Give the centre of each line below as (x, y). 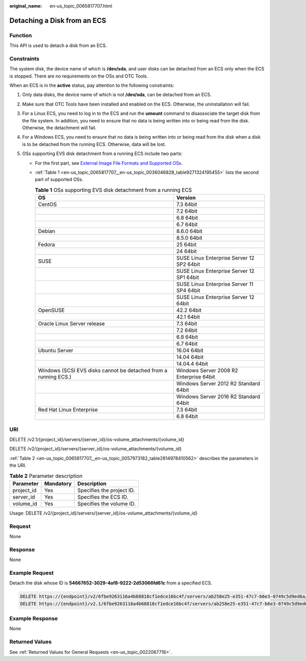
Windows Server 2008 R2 (207, 371)
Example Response (34, 618)
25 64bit (186, 245)
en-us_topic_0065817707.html (81, 6)
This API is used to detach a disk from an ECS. (58, 45)
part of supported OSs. (59, 180)
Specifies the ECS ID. (103, 497)
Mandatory (58, 484)
